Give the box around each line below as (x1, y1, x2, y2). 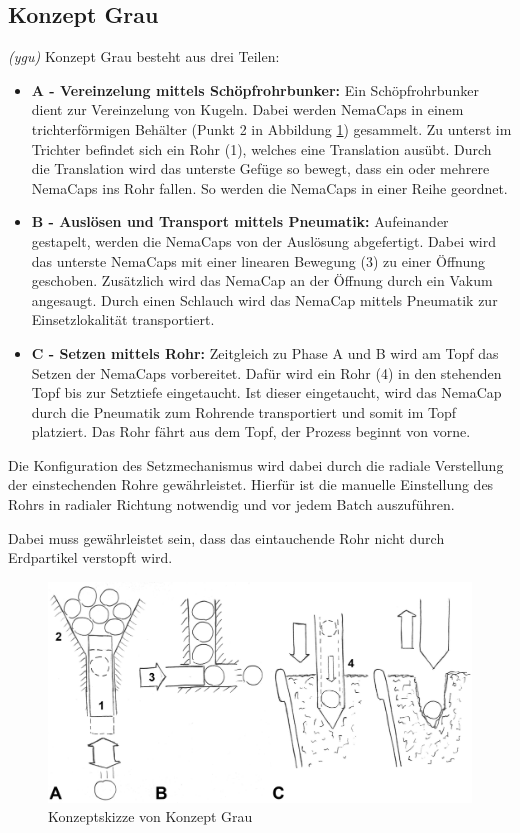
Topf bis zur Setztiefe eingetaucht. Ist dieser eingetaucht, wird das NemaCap (31, 382, 502, 403)
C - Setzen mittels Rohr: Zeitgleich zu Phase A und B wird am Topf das (31, 342, 499, 363)
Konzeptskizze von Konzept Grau (48, 806, 253, 827)
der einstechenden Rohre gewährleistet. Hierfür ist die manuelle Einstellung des (8, 474, 494, 495)
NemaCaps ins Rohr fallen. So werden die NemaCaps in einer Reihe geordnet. (31, 177, 508, 198)
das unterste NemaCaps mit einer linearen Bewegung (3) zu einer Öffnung (31, 250, 486, 271)
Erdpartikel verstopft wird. (8, 547, 173, 568)
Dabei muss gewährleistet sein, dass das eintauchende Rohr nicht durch (8, 527, 445, 548)
